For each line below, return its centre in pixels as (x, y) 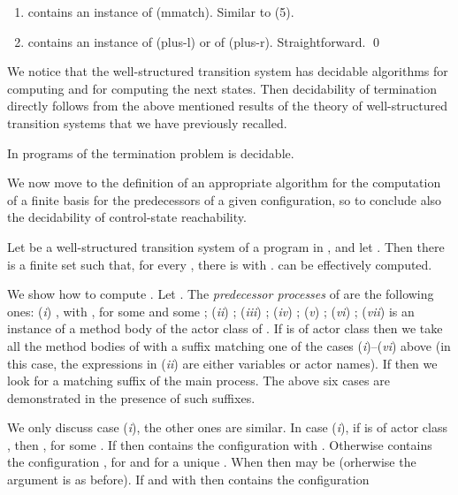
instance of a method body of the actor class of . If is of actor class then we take (225, 328)
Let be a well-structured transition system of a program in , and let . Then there (226, 246)
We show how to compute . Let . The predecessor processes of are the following (221, 294)
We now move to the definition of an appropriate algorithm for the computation (224, 183)
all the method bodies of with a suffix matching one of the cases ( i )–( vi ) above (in (229, 345)
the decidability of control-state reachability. (127, 217)
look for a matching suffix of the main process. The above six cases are (198, 381)
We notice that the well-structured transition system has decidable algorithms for (228, 71)
